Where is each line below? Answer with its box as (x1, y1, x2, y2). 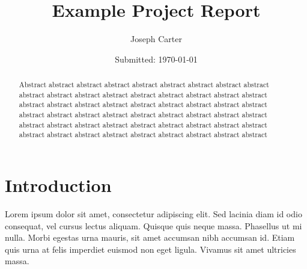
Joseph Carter (130, 32, 182, 45)
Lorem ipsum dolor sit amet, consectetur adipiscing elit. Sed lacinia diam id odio (5, 207, 302, 220)
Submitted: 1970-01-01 (115, 52, 198, 65)
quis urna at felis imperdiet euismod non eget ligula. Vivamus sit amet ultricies (5, 243, 296, 255)
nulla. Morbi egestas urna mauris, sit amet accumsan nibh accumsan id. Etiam (5, 231, 295, 244)
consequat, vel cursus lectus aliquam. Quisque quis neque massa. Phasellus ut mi (5, 219, 302, 232)
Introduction (5, 173, 112, 197)
